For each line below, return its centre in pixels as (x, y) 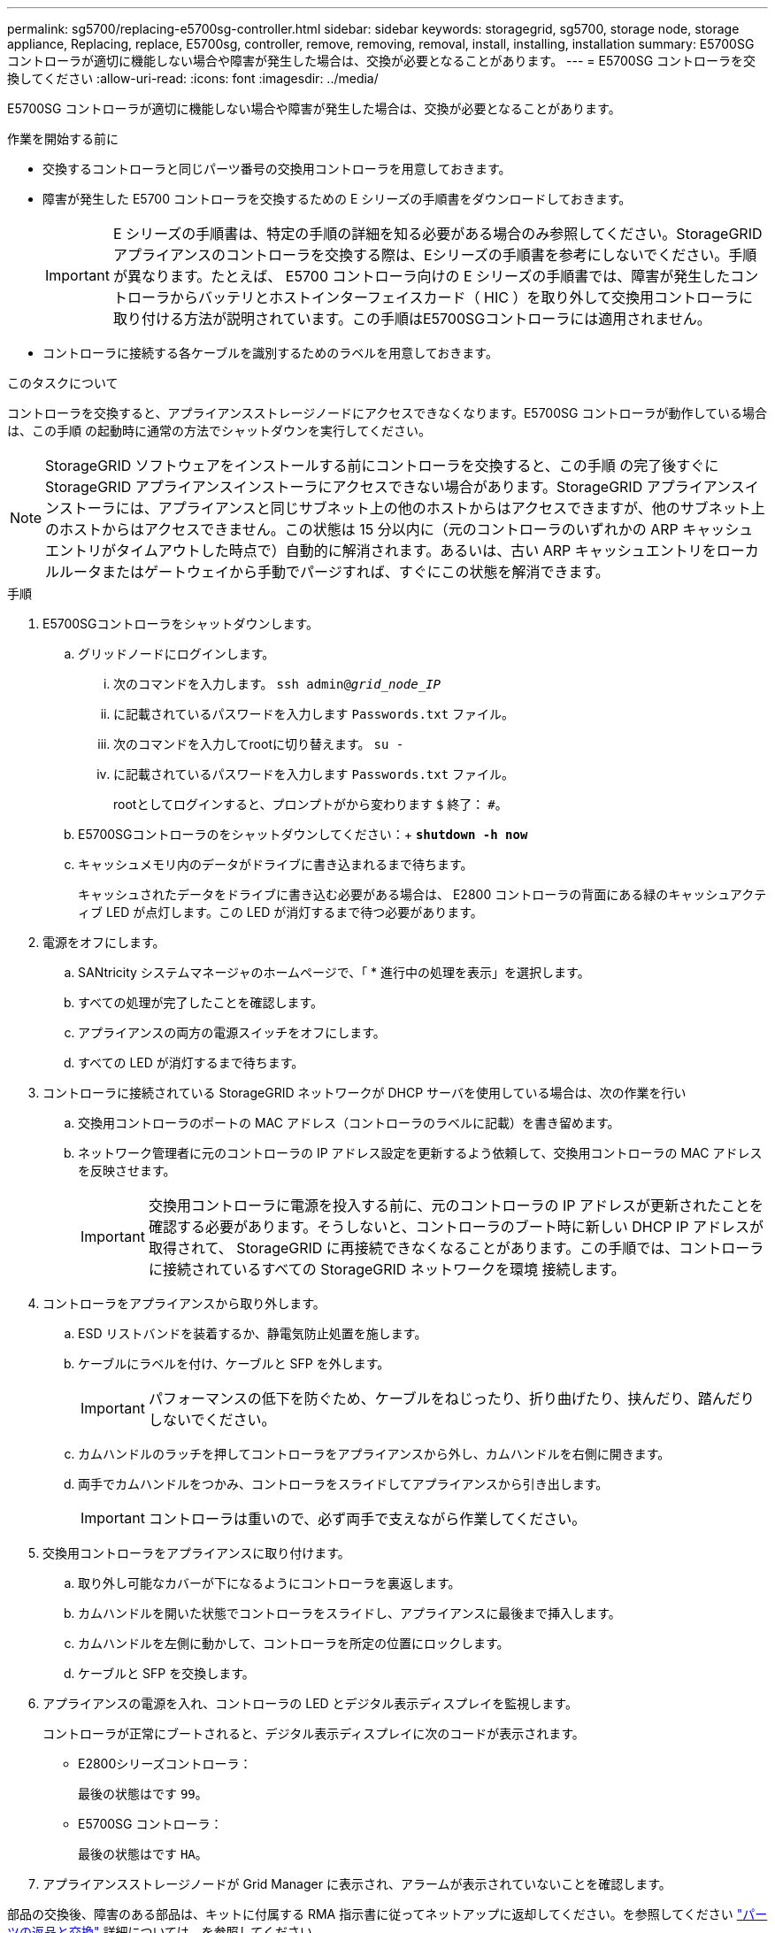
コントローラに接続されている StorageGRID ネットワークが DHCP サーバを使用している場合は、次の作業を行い (364, 1093)
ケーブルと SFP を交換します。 (166, 1673)
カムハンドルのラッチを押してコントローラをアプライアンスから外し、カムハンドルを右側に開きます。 (374, 1454)
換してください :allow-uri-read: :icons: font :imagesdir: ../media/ (193, 78)
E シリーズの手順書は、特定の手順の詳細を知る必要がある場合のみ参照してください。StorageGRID (437, 234)
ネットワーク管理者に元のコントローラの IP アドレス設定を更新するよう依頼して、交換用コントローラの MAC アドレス (420, 1153)
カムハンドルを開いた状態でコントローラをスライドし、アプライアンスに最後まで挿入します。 (349, 1613)
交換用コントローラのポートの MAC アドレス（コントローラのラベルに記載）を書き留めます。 (349, 1123)
